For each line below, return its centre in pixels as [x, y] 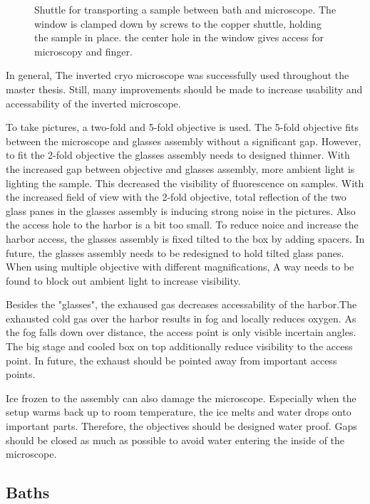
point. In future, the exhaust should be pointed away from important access [171, 360]
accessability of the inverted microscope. [93, 103]
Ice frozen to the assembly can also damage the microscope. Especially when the [181, 398]
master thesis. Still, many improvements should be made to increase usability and [184, 89]
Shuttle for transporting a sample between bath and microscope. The [185, 9]
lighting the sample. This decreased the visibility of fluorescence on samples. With [185, 183]
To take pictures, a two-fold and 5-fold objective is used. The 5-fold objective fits [182, 127]
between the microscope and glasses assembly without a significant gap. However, [184, 141]
